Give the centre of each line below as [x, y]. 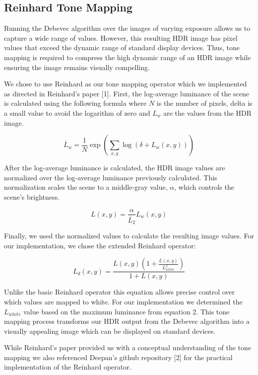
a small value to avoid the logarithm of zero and [77, 112]
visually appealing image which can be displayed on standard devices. [110, 331]
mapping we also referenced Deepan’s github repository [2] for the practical [118, 357]
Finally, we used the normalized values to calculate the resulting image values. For [129, 236]
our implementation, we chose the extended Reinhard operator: [100, 245]
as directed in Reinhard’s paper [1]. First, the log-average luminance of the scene [127, 93]
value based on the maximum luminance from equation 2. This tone [127, 311]
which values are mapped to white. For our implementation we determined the [123, 301]
